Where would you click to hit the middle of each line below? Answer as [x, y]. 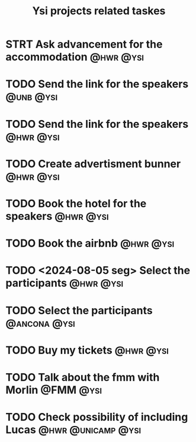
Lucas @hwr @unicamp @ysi [73, 430]
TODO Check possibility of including [97, 417]
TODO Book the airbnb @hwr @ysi [90, 243]
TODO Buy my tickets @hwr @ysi [87, 350]
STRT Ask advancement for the [84, 44]
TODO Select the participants [79, 310]
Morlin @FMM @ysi [54, 390]
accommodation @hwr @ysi [75, 57]
